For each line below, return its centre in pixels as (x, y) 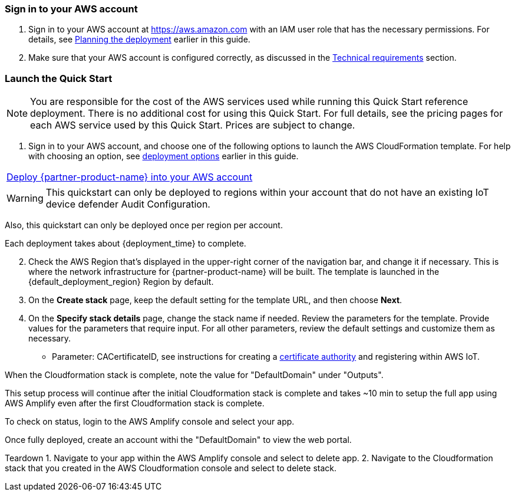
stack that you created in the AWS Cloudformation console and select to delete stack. (171, 468)
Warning (25, 198)
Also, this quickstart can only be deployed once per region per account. (144, 225)
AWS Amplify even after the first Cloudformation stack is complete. (135, 403)
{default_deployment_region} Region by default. (121, 282)
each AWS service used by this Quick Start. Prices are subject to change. (193, 125)
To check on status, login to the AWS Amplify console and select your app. (150, 422)
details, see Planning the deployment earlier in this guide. (139, 40)
